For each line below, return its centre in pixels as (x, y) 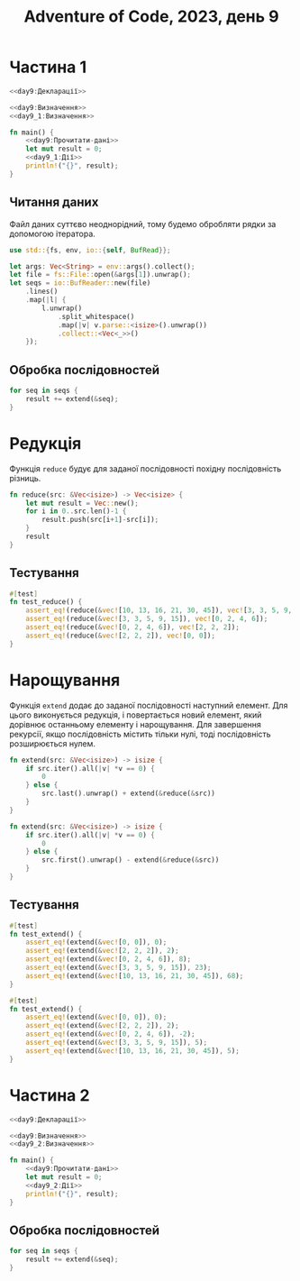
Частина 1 (48, 67)
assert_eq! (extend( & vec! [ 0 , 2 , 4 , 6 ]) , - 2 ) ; (110, 1034)
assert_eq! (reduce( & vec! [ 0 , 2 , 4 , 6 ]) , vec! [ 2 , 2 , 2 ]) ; (133, 627)
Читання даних (54, 202)
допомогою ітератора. (53, 233)
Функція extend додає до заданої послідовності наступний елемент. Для (149, 705)
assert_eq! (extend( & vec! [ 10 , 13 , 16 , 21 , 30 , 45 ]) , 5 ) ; (133, 1051)
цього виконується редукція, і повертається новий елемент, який (136, 715)
